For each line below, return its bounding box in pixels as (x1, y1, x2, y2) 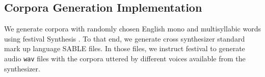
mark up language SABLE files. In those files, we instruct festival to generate (4, 43, 245, 54)
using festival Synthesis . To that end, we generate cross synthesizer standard (4, 33, 245, 44)
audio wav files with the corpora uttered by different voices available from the (4, 53, 246, 63)
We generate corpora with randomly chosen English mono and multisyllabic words (4, 23, 261, 34)
